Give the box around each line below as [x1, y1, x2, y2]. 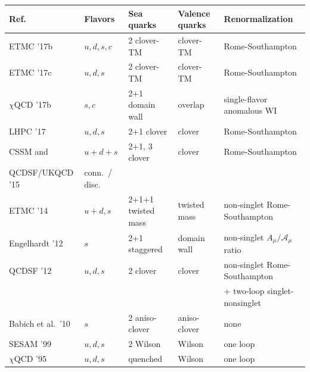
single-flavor [224, 92, 268, 105]
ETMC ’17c [9, 66, 52, 79]
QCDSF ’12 [9, 264, 52, 276]
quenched [128, 352, 162, 365]
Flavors [84, 12, 115, 25]
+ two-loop [224, 285, 265, 297]
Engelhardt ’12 [9, 237, 63, 249]
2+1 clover [128, 124, 168, 137]
